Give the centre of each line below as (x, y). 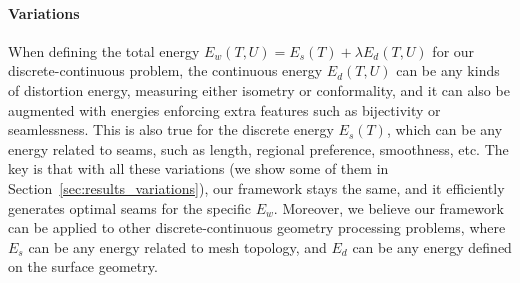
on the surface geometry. (83, 266)
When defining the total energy (104, 50)
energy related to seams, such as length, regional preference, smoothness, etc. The (258, 148)
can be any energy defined (432, 246)
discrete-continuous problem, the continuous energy (165, 70)
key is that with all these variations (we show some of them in (198, 168)
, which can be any (444, 129)
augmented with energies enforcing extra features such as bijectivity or (224, 109)
